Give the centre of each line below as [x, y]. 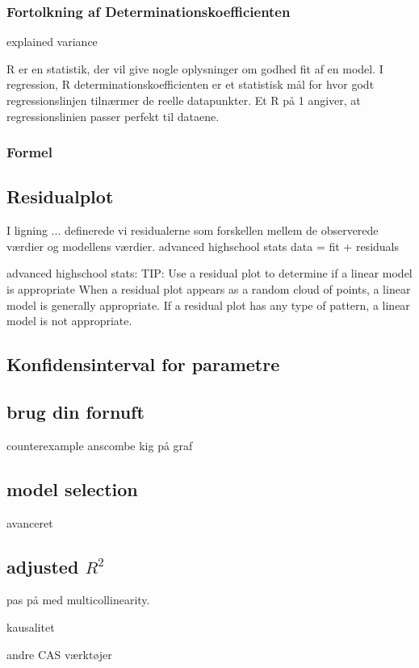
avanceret [30, 522]
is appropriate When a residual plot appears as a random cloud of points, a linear [209, 289]
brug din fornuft [75, 411]
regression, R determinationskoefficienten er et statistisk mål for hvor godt [191, 84]
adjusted [43, 566]
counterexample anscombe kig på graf [100, 445]
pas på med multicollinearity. [78, 600]
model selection [72, 488]
